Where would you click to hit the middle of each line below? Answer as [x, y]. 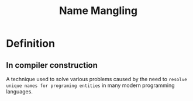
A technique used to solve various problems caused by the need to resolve [96, 79]
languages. [20, 91]
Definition [31, 43]
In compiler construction [52, 65]
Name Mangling [98, 11]
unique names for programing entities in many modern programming [90, 85]
